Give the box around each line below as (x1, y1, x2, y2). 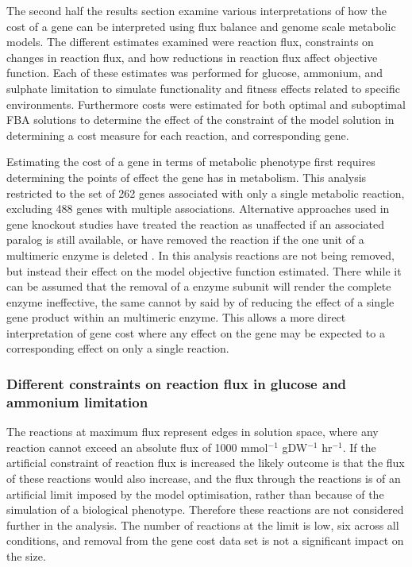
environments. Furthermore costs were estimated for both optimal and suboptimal (6, 95, 406, 112)
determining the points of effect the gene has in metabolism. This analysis (6, 168, 367, 185)
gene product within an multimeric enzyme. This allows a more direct (6, 309, 346, 326)
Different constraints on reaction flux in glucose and (6, 373, 347, 393)
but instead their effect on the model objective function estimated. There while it (6, 262, 402, 279)
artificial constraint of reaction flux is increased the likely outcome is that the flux (6, 454, 405, 471)
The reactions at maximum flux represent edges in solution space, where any (6, 423, 379, 440)
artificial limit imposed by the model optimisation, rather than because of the (6, 485, 384, 502)
